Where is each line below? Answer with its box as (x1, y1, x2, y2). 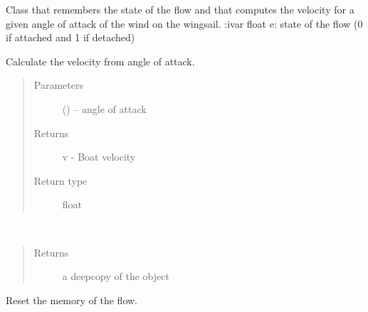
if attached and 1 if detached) (6, 30, 135, 45)
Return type (33, 173, 88, 188)
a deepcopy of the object (62, 269, 169, 284)
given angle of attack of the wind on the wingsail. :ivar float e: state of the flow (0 (6, 16, 363, 31)
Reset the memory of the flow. (6, 292, 137, 307)
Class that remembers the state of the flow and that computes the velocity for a (6, 2, 354, 16)
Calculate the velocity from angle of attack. (6, 53, 195, 68)
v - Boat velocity (62, 149, 136, 164)
